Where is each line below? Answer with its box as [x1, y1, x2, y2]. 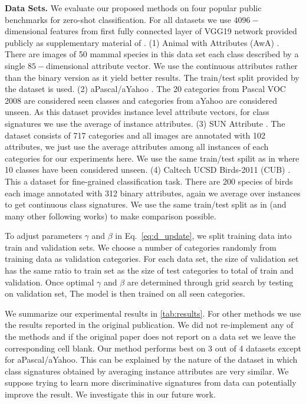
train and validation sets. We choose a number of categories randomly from [5, 241, 277, 253]
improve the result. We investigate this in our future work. [5, 388, 216, 400]
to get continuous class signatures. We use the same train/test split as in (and [5, 198, 287, 211]
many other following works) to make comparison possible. [5, 209, 216, 222]
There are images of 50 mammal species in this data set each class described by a [5, 48, 299, 60]
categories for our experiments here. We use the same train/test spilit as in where [5, 152, 300, 164]
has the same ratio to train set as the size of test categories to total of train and [5, 264, 294, 277]
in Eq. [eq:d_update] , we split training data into [115, 229, 292, 242]
